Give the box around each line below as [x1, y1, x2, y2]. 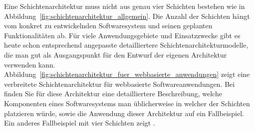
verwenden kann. [4, 59, 55, 69]
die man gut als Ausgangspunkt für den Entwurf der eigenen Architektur [4, 49, 227, 60]
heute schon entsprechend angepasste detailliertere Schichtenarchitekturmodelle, [4, 40, 249, 50]
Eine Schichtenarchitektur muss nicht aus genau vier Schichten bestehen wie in [4, 1, 245, 11]
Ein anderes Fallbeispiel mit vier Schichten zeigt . [4, 118, 155, 128]
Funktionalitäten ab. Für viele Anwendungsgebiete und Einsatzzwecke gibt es [4, 30, 241, 40]
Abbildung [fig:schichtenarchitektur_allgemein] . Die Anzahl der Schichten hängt [4, 10, 250, 21]
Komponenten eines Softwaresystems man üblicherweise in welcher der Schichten [4, 98, 250, 108]
